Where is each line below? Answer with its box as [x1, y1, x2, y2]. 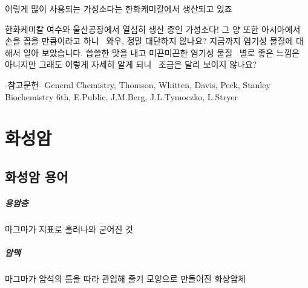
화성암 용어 [5, 167, 68, 185]
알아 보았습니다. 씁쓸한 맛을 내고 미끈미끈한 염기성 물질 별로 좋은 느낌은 [23, 46, 300, 59]
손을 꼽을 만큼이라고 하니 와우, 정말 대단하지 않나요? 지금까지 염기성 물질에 [5, 34, 293, 47]
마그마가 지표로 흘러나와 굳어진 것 [5, 222, 133, 235]
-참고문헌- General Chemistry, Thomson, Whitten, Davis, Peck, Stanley [5, 78, 270, 91]
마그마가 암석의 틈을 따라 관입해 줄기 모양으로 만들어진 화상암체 [5, 272, 246, 285]
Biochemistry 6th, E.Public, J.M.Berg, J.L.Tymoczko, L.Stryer [5, 90, 238, 103]
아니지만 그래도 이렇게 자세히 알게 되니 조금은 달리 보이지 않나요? [5, 58, 257, 71]
